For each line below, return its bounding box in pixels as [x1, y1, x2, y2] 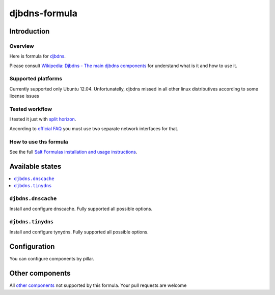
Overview [9, 42, 34, 49]
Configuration [9, 242, 55, 251]
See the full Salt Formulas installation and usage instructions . [9, 149, 137, 155]
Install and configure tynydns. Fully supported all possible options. [9, 229, 149, 235]
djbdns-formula [9, 8, 77, 19]
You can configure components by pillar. [9, 256, 94, 262]
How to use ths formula [9, 138, 68, 145]
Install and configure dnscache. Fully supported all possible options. [9, 206, 153, 212]
